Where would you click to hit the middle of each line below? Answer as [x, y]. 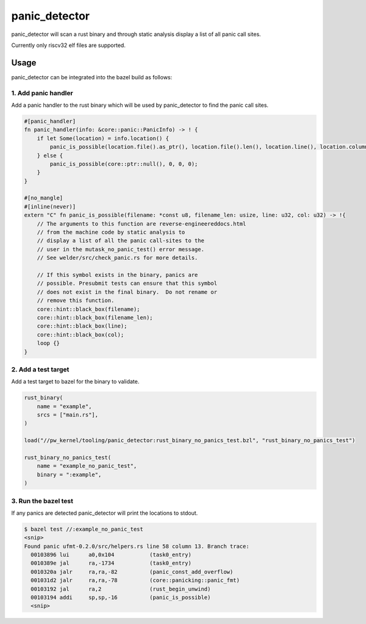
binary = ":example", [69, 475]
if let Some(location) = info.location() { [103, 138]
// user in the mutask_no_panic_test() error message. [120, 249]
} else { [50, 155]
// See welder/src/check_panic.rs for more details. [117, 258]
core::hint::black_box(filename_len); [95, 317]
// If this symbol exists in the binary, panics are [117, 275]
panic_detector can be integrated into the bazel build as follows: [92, 77]
